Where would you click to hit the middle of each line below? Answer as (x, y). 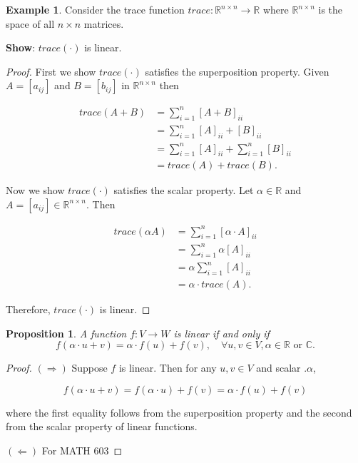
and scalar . (282, 368)
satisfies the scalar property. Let (184, 190)
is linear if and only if (221, 333)
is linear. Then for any (168, 368)
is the (331, 9)
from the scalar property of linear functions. (102, 426)
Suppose (89, 368)
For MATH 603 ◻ (82, 450)
